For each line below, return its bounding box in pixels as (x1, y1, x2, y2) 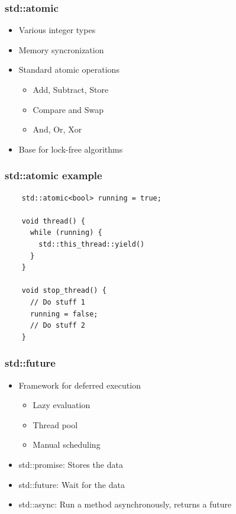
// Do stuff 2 (30, 321, 86, 330)
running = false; (30, 309, 98, 318)
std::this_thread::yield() (38, 240, 145, 248)
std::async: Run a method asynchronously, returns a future (18, 498, 232, 510)
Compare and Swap (33, 103, 104, 115)
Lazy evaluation (33, 399, 90, 411)
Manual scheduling (33, 438, 101, 451)
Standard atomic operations (18, 63, 119, 76)
